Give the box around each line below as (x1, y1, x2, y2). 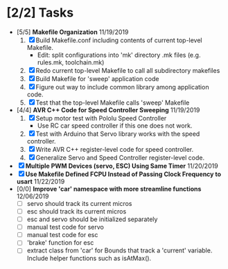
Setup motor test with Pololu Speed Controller (35, 114, 167, 122)
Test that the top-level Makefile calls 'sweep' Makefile (35, 98, 190, 107)
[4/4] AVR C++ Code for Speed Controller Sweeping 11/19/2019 (16, 105, 200, 114)
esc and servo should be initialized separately (26, 215, 158, 223)
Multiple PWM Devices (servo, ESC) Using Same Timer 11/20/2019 (25, 162, 219, 170)
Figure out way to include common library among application (35, 83, 209, 91)
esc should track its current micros (26, 207, 127, 216)
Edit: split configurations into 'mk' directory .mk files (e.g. (37, 51, 201, 59)
